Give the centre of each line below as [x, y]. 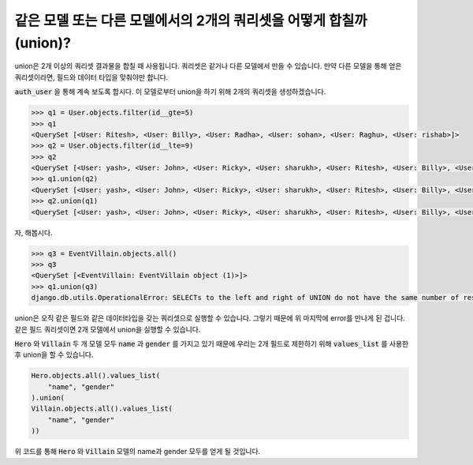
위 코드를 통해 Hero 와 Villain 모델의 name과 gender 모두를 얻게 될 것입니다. [138, 452]
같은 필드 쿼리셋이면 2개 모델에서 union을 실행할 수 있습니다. [108, 329]
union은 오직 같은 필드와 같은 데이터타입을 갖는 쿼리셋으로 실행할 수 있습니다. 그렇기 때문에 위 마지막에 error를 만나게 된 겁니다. [210, 318]
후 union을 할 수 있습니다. [54, 354]
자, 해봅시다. [34, 232]
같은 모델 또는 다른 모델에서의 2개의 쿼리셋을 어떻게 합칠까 [191, 21]
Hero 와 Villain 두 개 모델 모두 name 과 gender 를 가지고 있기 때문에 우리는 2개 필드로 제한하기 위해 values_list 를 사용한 [212, 343]
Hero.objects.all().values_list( [96, 376]
